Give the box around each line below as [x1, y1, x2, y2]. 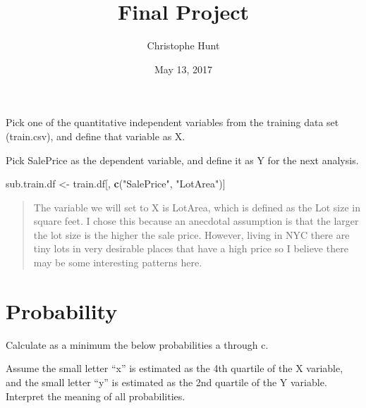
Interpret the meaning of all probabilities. [6, 388, 185, 403]
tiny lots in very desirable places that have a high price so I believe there [33, 241, 348, 256]
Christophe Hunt [147, 38, 220, 53]
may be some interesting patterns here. [33, 255, 202, 270]
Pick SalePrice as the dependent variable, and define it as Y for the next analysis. [6, 152, 359, 167]
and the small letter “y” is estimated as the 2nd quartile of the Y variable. [6, 374, 327, 389]
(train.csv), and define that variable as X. [6, 128, 185, 143]
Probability [6, 296, 118, 325]
